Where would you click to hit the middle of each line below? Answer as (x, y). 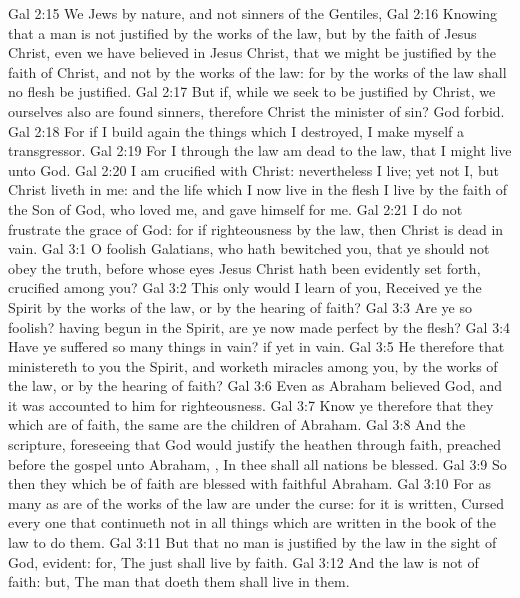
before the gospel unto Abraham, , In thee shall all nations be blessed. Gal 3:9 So (257, 463)
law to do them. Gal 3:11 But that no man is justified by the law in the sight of (252, 542)
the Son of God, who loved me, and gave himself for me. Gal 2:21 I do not (235, 208)
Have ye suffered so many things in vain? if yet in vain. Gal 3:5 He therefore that (256, 346)
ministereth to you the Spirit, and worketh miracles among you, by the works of (253, 365)
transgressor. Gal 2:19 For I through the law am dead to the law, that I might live (260, 150)
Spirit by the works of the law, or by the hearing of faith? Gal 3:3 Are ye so (240, 306)
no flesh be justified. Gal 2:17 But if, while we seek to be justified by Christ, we (252, 91)
